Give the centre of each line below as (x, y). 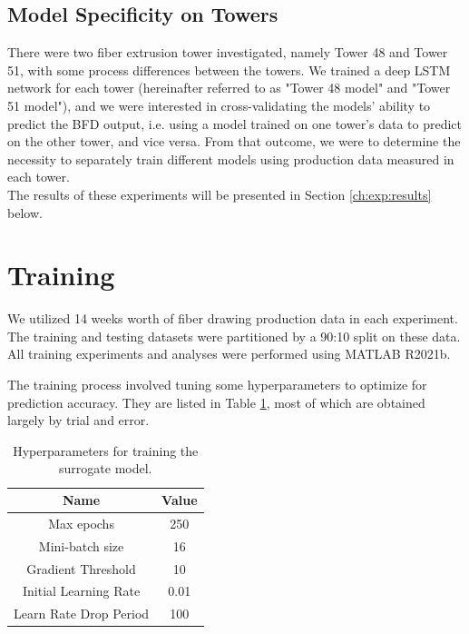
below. (25, 212)
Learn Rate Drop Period (82, 614)
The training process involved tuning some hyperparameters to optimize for (217, 385)
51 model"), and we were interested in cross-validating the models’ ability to (219, 105)
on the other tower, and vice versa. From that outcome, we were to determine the (234, 141)
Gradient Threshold (81, 568)
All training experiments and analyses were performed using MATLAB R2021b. (229, 354)
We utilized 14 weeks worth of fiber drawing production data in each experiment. (233, 318)
